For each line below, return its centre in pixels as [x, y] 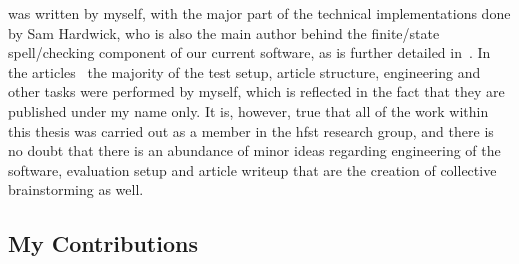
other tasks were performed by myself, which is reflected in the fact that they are [256, 91]
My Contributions [103, 243]
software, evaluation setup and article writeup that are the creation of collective [252, 169]
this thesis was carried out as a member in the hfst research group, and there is [251, 130]
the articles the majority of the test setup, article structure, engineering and [244, 71]
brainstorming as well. [76, 189]
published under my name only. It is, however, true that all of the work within [248, 110]
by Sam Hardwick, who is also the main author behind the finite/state [224, 32]
